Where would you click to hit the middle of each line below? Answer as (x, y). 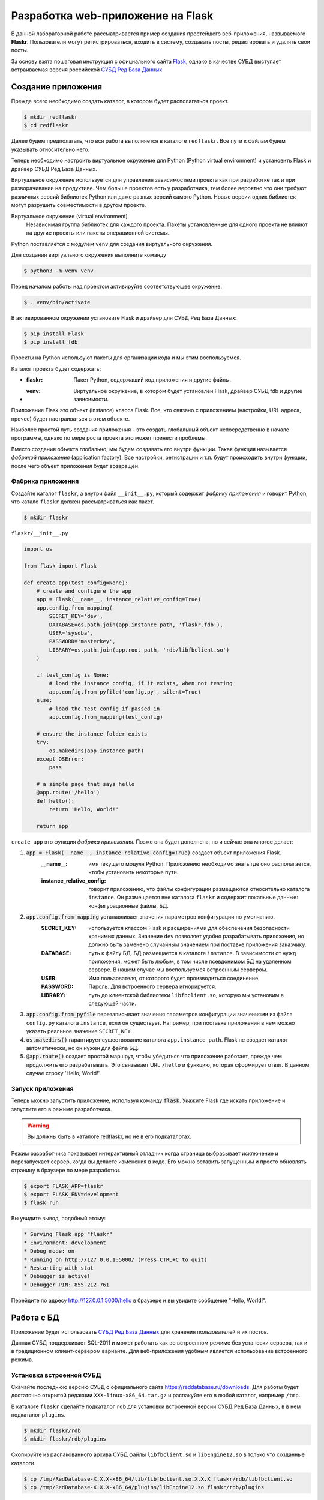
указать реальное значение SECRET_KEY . (79, 1031)
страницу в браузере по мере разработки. (66, 1170)
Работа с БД (35, 1317)
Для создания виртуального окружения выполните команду (89, 255)
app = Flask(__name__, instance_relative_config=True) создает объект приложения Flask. (154, 853)
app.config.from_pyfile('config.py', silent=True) (125, 692)
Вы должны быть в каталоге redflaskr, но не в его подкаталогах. (109, 1136)
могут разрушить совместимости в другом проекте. (79, 205)
